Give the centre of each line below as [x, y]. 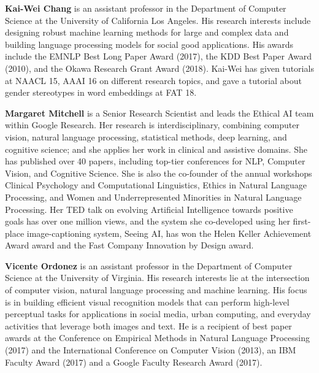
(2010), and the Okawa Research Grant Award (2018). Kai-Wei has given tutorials [159, 68]
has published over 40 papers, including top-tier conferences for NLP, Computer [155, 161]
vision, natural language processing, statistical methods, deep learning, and [146, 137]
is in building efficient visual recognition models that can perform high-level [147, 302]
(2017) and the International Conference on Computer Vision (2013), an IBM [151, 350]
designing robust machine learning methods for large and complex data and [147, 32]
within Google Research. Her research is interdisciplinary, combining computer [152, 125]
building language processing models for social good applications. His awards [149, 44]
